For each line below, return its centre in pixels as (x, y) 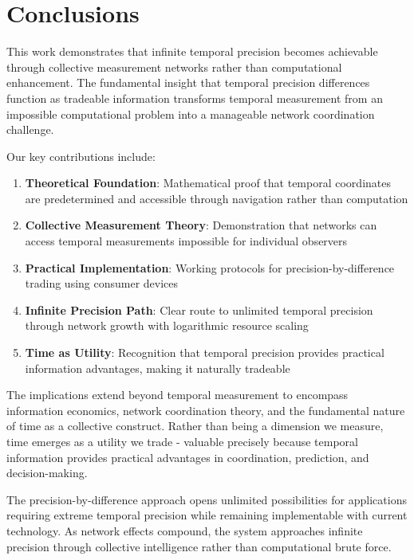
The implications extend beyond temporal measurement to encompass (177, 395)
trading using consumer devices (102, 283)
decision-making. (47, 473)
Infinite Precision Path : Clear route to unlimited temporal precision (199, 309)
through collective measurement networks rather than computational (174, 67)
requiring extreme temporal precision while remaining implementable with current (207, 515)
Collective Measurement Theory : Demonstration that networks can (201, 225)
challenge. (30, 129)
